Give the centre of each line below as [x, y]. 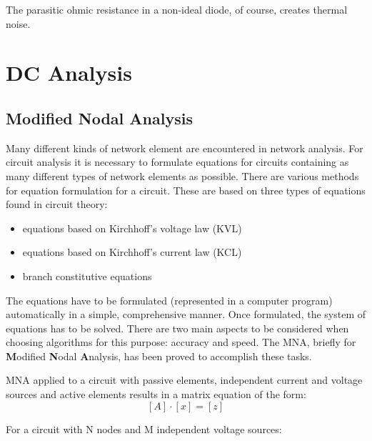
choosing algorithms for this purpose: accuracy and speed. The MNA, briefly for [181, 342]
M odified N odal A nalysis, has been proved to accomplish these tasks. [159, 356]
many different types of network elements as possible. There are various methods [182, 175]
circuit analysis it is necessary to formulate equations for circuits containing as [177, 162]
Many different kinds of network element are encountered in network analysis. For [185, 148]
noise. [18, 23]
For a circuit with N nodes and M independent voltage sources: [144, 428]
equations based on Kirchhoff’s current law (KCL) [132, 252]
